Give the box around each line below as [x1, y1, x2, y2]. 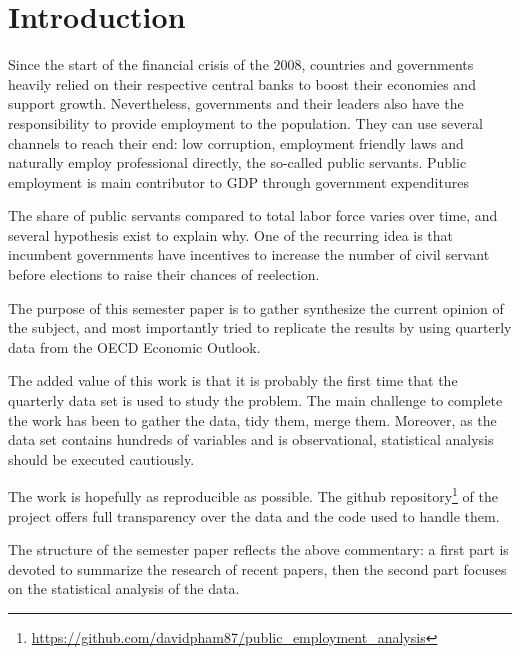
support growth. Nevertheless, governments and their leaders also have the [8, 93, 464, 114]
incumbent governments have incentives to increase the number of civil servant [8, 244, 490, 265]
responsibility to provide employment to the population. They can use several [8, 112, 483, 133]
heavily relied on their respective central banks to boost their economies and [8, 73, 476, 94]
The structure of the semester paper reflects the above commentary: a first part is [8, 539, 509, 560]
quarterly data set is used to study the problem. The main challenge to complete [8, 390, 503, 411]
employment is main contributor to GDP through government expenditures [8, 171, 469, 192]
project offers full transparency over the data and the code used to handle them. [8, 505, 500, 526]
